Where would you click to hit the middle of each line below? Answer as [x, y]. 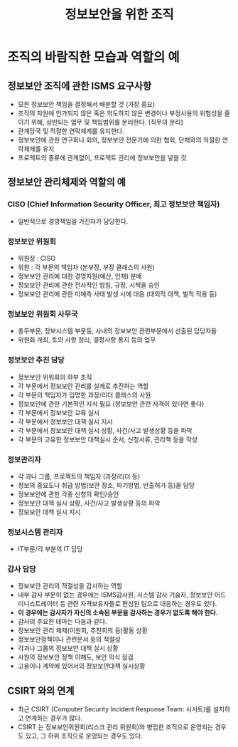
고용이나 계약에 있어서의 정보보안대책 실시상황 [81, 666]
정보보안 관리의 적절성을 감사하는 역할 [70, 586]
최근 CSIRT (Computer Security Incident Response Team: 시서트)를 [114, 709]
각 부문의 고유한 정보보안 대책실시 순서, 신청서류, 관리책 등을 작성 [107, 439]
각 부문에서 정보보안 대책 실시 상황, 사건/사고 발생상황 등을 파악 [105, 430]
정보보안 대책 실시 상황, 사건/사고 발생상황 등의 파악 [89, 503]
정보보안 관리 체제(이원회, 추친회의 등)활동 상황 [82, 630]
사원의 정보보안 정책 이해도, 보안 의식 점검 [75, 657]
